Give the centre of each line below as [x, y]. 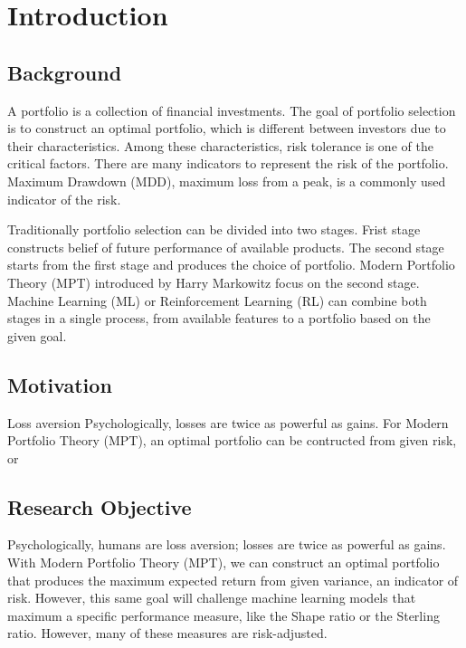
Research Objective [100, 506]
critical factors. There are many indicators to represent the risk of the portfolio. [228, 163]
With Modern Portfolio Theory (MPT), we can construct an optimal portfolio [223, 562]
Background [65, 72]
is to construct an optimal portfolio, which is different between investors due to [227, 128]
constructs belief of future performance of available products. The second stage [226, 247]
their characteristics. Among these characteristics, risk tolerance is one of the [220, 145]
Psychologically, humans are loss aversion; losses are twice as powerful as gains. [227, 544]
